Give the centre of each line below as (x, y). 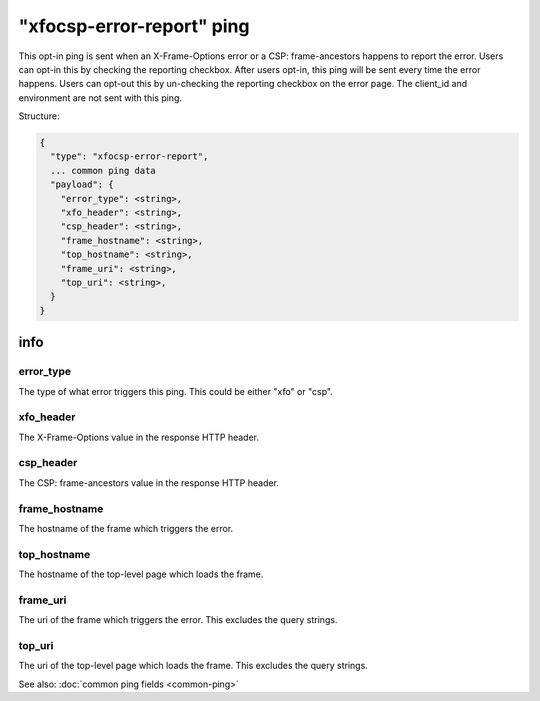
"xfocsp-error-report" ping (134, 26)
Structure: (39, 116)
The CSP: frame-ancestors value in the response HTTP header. (149, 482)
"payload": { (82, 184)
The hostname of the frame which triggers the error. (126, 528)
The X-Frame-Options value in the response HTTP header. (139, 437)
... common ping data (103, 170)
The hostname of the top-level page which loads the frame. (141, 574)
